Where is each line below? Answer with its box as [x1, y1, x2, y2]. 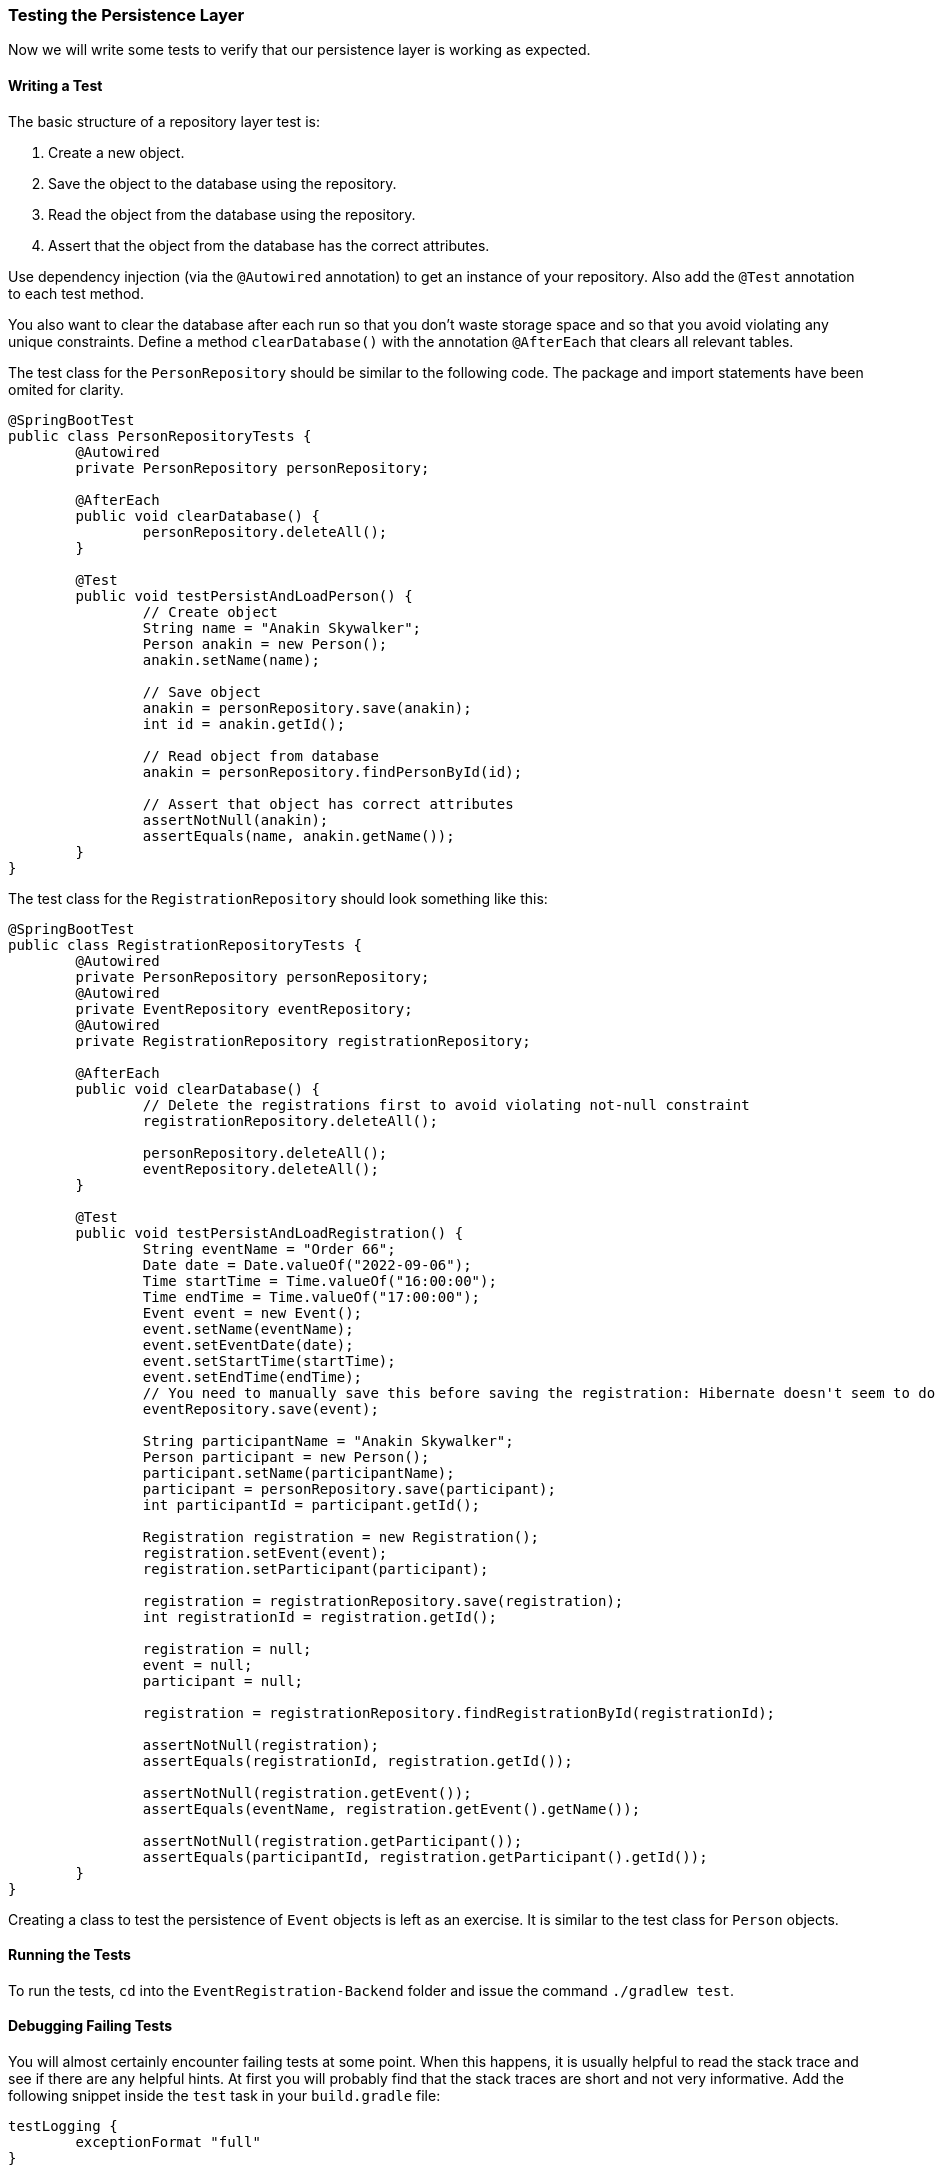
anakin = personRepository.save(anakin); [142, 699, 472, 716]
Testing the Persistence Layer [8, 5, 245, 25]
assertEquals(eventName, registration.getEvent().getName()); [142, 1800, 641, 1817]
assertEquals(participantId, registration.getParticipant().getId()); [142, 1848, 708, 1865]
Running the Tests [8, 1946, 131, 1964]
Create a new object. [48, 143, 185, 161]
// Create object [142, 603, 278, 620]
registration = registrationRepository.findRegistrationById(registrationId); [142, 1704, 776, 1721]
